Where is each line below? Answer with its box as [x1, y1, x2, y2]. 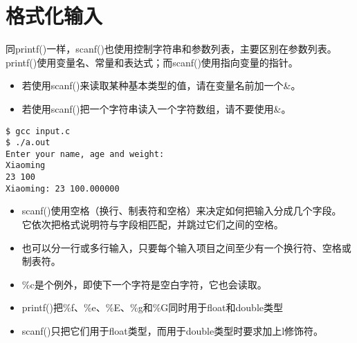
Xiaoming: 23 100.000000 [6, 183, 120, 194]
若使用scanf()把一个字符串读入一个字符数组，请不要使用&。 [21, 101, 291, 115]
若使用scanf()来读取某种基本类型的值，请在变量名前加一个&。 [21, 78, 301, 93]
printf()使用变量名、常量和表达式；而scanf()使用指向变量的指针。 [6, 55, 298, 69]
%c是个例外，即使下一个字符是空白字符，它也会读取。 [21, 277, 267, 291]
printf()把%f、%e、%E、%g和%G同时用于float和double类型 [21, 300, 283, 315]
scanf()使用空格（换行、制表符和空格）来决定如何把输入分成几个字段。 [21, 203, 342, 218]
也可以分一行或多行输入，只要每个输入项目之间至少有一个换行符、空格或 [21, 240, 351, 254]
